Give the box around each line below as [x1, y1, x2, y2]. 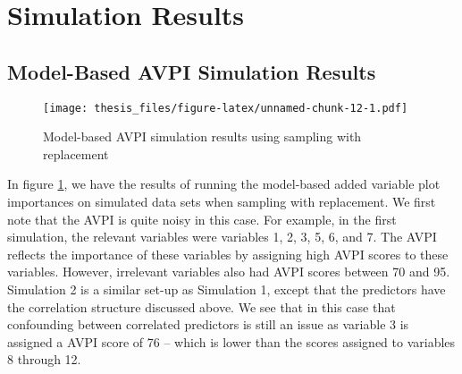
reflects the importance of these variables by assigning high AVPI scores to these [7, 244, 449, 263]
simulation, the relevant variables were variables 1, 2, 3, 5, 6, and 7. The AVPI [7, 227, 437, 246]
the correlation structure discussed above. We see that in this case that [7, 297, 396, 316]
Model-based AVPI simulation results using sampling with [43, 127, 362, 146]
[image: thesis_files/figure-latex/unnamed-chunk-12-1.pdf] [43, 101, 408, 115]
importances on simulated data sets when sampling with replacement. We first [7, 192, 436, 211]
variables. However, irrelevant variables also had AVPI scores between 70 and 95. [7, 262, 450, 281]
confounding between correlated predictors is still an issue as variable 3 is [7, 315, 409, 334]
